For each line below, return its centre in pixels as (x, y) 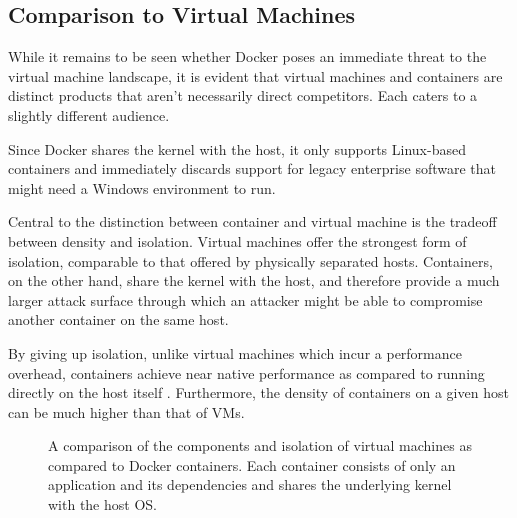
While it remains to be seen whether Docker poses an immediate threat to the (247, 56)
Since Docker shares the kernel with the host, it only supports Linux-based (237, 148)
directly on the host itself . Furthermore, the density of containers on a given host (258, 392)
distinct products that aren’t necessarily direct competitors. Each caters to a (243, 95)
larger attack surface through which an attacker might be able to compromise (245, 299)
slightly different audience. (89, 114)
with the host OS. (102, 504)
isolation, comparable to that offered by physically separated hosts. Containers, (250, 260)
